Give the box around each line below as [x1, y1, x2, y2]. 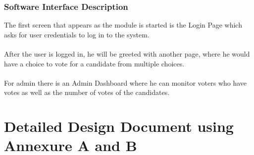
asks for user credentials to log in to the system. [4, 29, 150, 39]
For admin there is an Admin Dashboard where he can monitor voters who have [4, 77, 247, 88]
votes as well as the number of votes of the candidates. [4, 87, 170, 97]
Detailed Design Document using [4, 116, 234, 136]
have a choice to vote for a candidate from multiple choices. [4, 58, 185, 68]
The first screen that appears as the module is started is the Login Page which [4, 20, 242, 30]
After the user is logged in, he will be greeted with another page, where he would [4, 49, 250, 59]
